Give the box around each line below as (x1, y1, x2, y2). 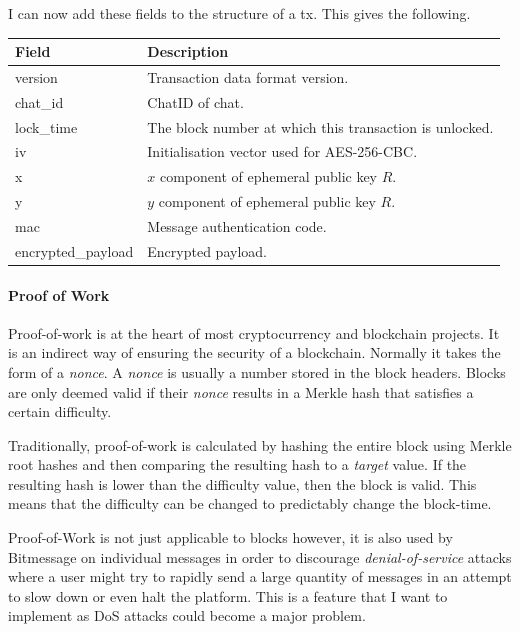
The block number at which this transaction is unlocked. (147, 116, 494, 137)
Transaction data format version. (147, 66, 349, 87)
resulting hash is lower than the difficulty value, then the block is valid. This (8, 473, 477, 494)
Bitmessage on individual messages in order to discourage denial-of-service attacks (8, 546, 512, 567)
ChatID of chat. (147, 91, 244, 112)
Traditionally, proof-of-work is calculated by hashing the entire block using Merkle (8, 434, 512, 455)
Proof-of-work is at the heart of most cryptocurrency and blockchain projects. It (8, 322, 500, 343)
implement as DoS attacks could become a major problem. (8, 605, 366, 626)
